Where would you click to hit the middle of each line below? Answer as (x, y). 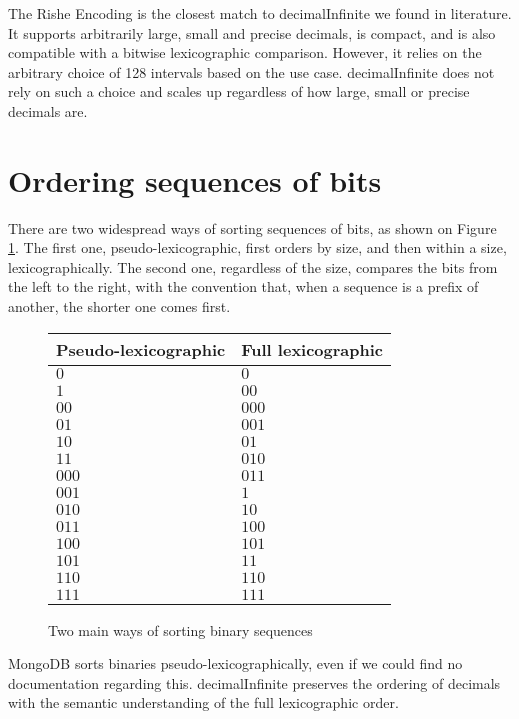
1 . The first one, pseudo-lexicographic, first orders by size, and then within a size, (257, 247)
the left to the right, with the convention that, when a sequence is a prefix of (243, 286)
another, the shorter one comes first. (119, 306)
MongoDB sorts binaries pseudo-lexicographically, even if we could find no (235, 663)
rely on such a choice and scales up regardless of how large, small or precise (239, 91)
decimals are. (48, 110)
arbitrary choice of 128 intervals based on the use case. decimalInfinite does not (251, 71)
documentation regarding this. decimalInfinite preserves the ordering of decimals (254, 682)
